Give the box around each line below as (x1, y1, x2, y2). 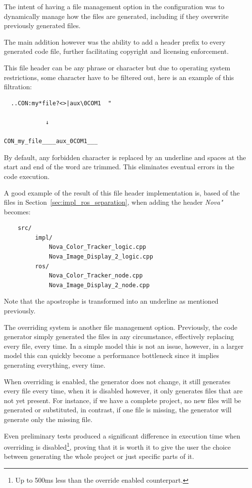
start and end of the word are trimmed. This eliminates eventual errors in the (4, 162, 235, 172)
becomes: (4, 206, 31, 216)
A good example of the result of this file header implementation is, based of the (4, 187, 240, 197)
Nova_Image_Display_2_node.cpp (49, 281, 150, 289)
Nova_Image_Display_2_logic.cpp (49, 253, 153, 260)
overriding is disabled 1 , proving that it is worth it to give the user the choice (4, 440, 231, 452)
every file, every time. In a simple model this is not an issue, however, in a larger (4, 341, 244, 351)
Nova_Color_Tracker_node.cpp (49, 272, 143, 279)
